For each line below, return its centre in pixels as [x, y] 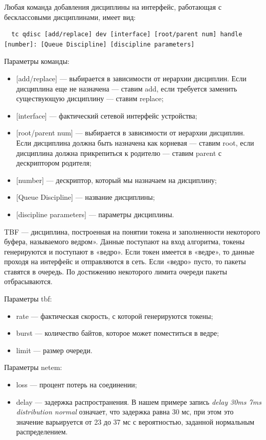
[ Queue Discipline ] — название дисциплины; [85, 197]
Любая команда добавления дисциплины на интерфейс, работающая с [113, 7]
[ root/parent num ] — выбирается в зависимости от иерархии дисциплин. [130, 133]
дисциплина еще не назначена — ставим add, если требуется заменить [127, 88]
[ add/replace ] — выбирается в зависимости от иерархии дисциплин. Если [131, 78]
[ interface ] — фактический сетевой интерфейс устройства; [107, 115]
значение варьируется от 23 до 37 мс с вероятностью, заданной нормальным [135, 421]
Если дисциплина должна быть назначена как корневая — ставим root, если [135, 142]
